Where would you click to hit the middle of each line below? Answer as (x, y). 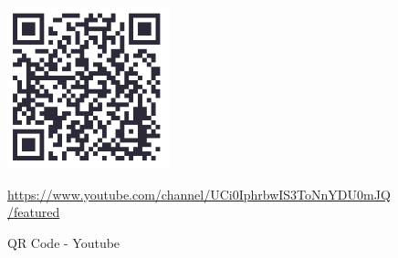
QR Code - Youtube (64, 242)
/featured (34, 212)
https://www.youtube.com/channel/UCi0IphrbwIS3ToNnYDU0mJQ (199, 194)
